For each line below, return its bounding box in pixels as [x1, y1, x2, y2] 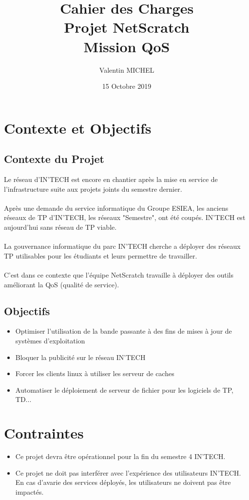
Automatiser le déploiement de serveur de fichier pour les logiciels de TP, [15, 384, 233, 395]
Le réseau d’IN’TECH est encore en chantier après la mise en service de [4, 174, 218, 184]
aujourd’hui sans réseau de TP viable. [4, 222, 117, 232]
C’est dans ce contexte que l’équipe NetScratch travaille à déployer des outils [4, 270, 233, 280]
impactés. [15, 486, 44, 497]
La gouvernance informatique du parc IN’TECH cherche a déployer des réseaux [4, 241, 241, 251]
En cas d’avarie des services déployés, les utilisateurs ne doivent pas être [15, 477, 231, 487]
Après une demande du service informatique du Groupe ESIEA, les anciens [4, 202, 229, 213]
